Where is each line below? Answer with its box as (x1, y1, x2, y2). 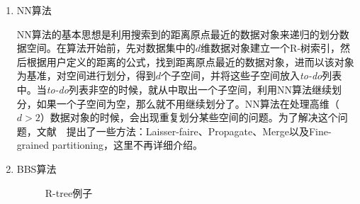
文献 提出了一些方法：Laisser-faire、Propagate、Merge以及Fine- (36, 123, 332, 138)
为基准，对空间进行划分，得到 (16, 68, 156, 83)
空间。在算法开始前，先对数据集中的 (26, 40, 196, 55)
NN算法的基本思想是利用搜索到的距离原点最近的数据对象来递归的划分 (16, 26, 339, 41)
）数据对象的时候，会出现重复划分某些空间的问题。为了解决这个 (40, 110, 338, 125)
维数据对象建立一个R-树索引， (201, 40, 341, 55)
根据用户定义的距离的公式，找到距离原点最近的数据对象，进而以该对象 (26, 54, 354, 69)
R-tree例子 (45, 185, 93, 200)
